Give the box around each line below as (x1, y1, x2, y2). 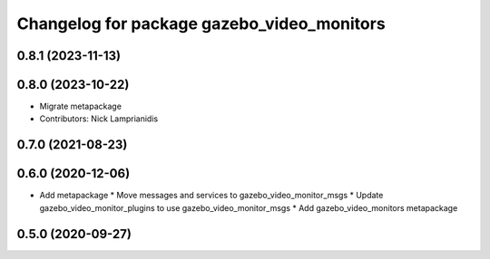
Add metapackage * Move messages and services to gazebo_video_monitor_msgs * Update (39, 190, 384, 201)
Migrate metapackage (39, 101, 122, 112)
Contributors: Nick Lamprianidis (39, 113, 159, 124)
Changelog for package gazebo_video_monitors (16, 14, 386, 34)
